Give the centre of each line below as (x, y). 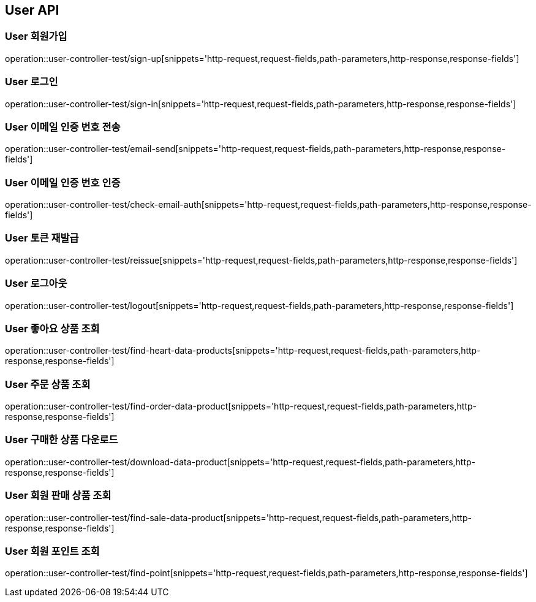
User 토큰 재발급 (42, 238)
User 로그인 (32, 82)
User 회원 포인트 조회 (52, 551)
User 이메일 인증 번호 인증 (63, 182)
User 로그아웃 (36, 284)
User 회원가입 (36, 36)
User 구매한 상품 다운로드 (62, 440)
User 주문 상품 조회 (48, 384)
